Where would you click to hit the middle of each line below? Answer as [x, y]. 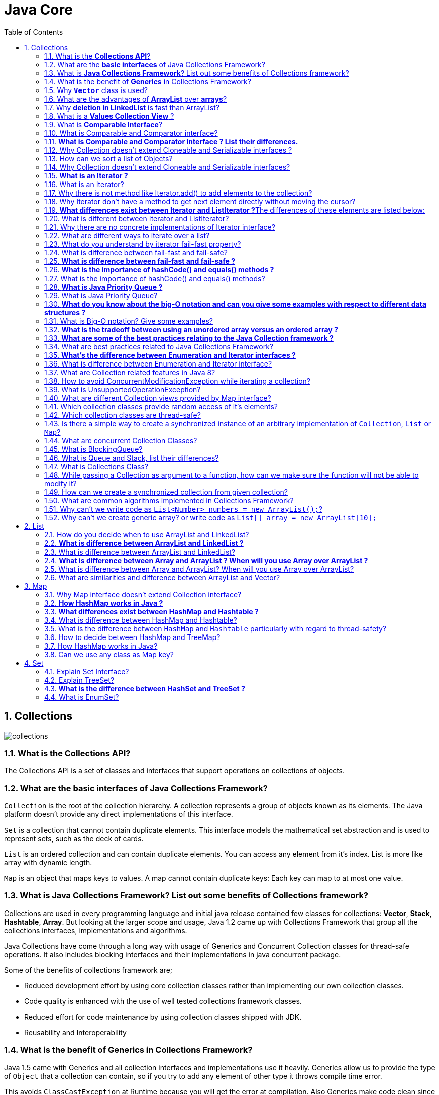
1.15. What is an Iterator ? [86, 175]
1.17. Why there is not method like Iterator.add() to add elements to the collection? [178, 193]
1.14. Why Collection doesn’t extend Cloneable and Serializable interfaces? [167, 167]
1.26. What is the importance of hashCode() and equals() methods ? [159, 269]
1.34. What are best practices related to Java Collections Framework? [159, 346]
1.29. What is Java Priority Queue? [101, 295]
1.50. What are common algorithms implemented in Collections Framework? [169, 500]
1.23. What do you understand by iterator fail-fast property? [143, 244]
